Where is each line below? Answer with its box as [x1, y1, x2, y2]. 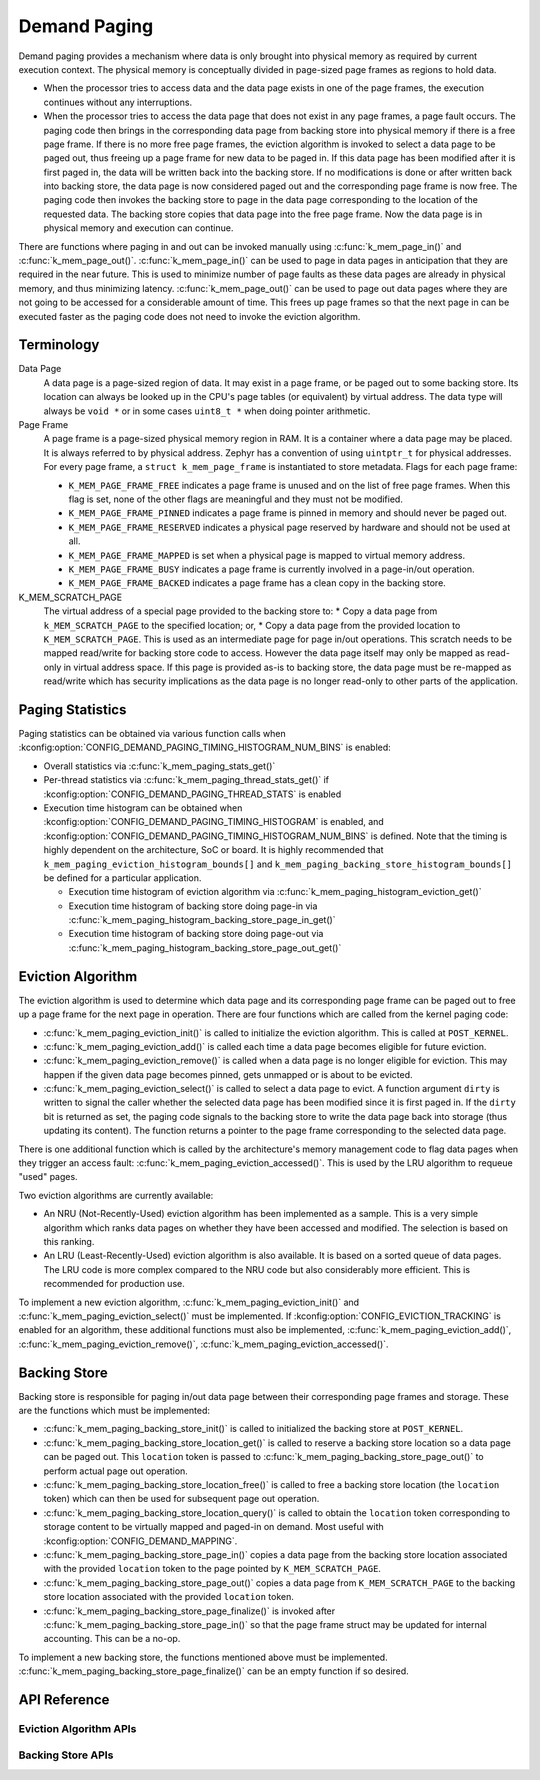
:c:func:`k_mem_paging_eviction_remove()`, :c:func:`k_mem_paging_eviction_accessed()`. [18, 1338, 389, 1350]
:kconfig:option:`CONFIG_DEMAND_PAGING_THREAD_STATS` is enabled [43, 788, 342, 800]
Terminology [18, 336, 100, 354]
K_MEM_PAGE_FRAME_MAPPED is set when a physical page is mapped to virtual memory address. [68, 549, 466, 561]
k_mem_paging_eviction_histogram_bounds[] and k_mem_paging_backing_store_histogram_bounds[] [43, 858, 513, 870]
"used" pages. [18, 1171, 79, 1183]
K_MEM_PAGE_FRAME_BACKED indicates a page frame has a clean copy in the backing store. [68, 577, 447, 589]
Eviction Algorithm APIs [18, 1721, 137, 1735]
